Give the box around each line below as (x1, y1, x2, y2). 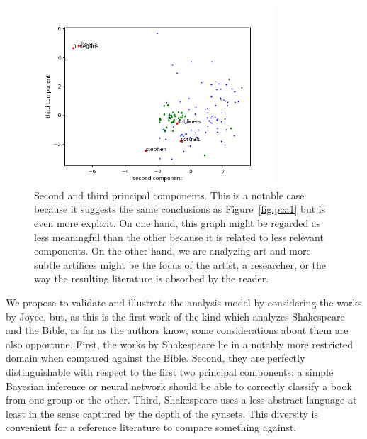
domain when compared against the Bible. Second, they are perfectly (6, 350, 305, 365)
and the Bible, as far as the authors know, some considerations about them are (6, 323, 349, 338)
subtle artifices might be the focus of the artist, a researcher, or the (34, 257, 327, 272)
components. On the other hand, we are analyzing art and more (34, 243, 311, 258)
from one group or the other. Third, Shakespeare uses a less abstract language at (6, 392, 357, 407)
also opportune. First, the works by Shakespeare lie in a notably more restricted (6, 336, 354, 351)
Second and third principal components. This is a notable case (34, 187, 305, 202)
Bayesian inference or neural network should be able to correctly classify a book (6, 378, 352, 393)
